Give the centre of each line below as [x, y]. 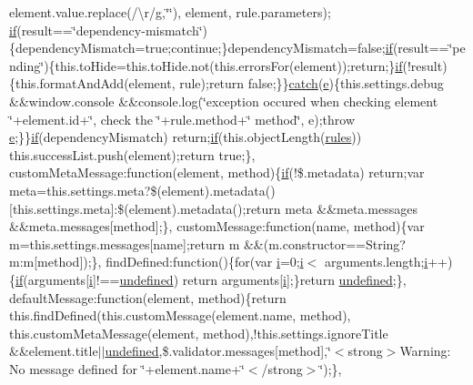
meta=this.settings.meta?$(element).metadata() [142, 190]
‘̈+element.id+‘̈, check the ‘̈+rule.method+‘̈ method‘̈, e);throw [182, 119]
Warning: [425, 351]
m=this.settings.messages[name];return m [125, 243]
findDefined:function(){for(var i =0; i [205, 262]
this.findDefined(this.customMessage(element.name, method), [180, 315]
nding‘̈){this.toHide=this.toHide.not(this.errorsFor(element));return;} [202, 65]
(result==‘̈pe [429, 48]
